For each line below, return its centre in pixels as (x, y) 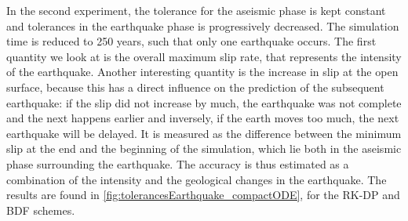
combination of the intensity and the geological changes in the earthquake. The (197, 179)
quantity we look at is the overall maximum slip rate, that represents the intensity (204, 56)
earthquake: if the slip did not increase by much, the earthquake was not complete (204, 102)
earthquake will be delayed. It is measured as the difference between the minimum (204, 133)
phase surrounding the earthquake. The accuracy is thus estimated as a (178, 163)
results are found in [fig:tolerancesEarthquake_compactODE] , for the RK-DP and (203, 195)
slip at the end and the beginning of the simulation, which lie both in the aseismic (204, 149)
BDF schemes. (41, 210)
